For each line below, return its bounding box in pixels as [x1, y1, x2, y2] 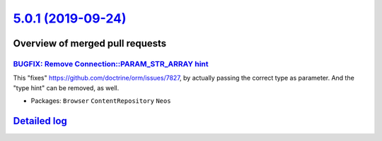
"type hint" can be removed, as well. [13, 83, 120, 92]
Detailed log [13, 115, 67, 127]
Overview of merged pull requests [13, 37, 167, 49]
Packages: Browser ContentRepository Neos [30, 97, 171, 105]
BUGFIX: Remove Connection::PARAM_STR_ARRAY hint [13, 59, 209, 68]
